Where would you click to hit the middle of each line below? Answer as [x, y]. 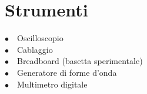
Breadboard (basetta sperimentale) [80, 61]
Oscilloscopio [40, 38]
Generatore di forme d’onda [67, 72]
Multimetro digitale [52, 84]
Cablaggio [35, 49]
